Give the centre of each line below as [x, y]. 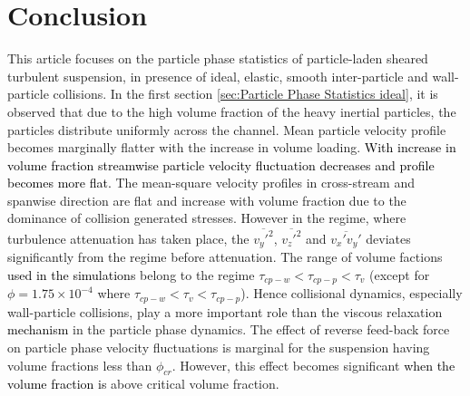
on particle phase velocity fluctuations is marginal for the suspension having [219, 347]
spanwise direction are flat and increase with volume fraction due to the [207, 200]
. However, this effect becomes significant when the [313, 365]
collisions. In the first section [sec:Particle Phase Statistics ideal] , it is [245, 94]
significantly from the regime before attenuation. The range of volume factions [225, 257]
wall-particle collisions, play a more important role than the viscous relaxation [225, 311]
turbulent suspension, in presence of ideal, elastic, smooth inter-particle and [218, 76]
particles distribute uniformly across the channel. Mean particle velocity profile [227, 129]
